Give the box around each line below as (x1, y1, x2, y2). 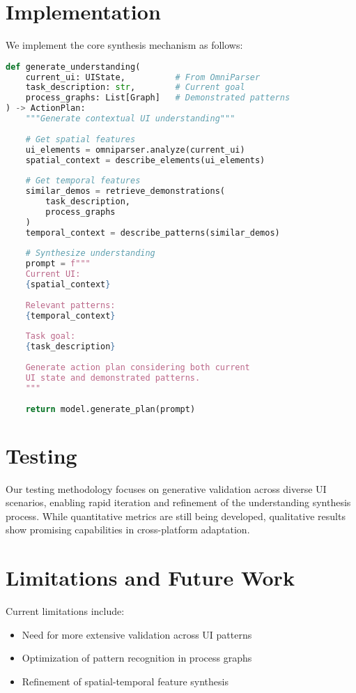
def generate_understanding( (6, 61, 141, 72)
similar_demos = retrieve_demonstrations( (25, 186, 226, 197)
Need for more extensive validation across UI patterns (22, 627, 252, 641)
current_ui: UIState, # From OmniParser (25, 72, 261, 82)
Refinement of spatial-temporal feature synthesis (22, 673, 229, 688)
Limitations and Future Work (6, 563, 295, 592)
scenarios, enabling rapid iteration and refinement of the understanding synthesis (6, 495, 351, 510)
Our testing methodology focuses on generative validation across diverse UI (6, 481, 327, 496)
